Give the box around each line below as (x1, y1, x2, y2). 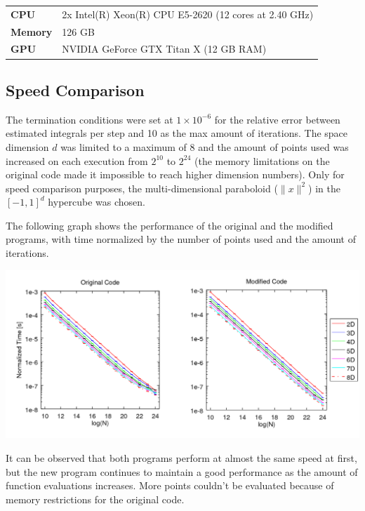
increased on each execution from (6, 153, 148, 168)
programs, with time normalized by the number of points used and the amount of (6, 232, 356, 246)
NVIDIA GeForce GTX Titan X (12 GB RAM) (62, 41, 267, 56)
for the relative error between (214, 112, 340, 126)
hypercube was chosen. (48, 194, 145, 209)
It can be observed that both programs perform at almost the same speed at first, (6, 450, 357, 465)
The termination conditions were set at (6, 112, 173, 126)
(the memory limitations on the (194, 153, 330, 168)
